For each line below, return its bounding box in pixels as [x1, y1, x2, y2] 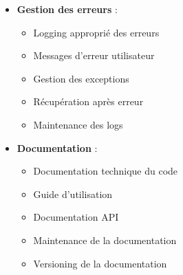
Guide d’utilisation [33, 186, 113, 201]
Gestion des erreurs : [17, 2, 118, 16]
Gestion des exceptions [33, 71, 129, 85]
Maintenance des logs [33, 117, 123, 131]
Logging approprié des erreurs [33, 25, 160, 39]
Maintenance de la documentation [33, 232, 177, 247]
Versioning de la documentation [33, 256, 167, 270]
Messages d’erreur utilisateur [33, 48, 155, 63]
